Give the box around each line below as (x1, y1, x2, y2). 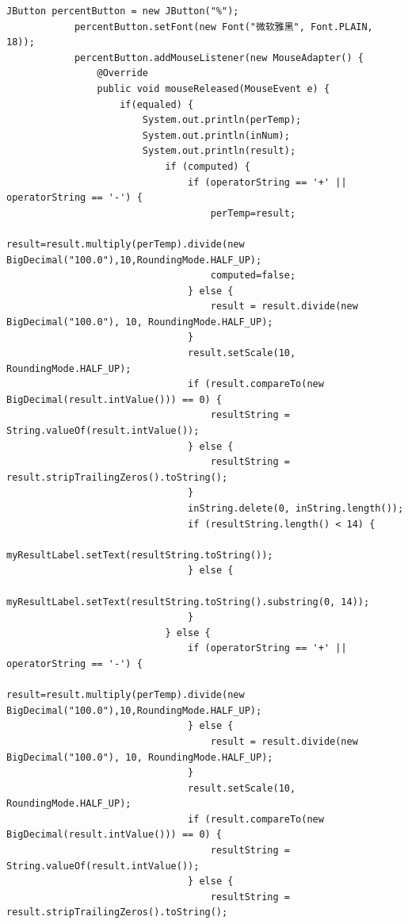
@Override (97, 67, 148, 79)
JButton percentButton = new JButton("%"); (6, 6, 239, 17)
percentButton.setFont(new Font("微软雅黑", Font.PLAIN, (74, 21, 373, 33)
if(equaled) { (120, 98, 194, 110)
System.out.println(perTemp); (142, 114, 302, 126)
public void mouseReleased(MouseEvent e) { (97, 82, 330, 94)
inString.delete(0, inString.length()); (188, 503, 404, 514)
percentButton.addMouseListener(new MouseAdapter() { (74, 52, 364, 63)
